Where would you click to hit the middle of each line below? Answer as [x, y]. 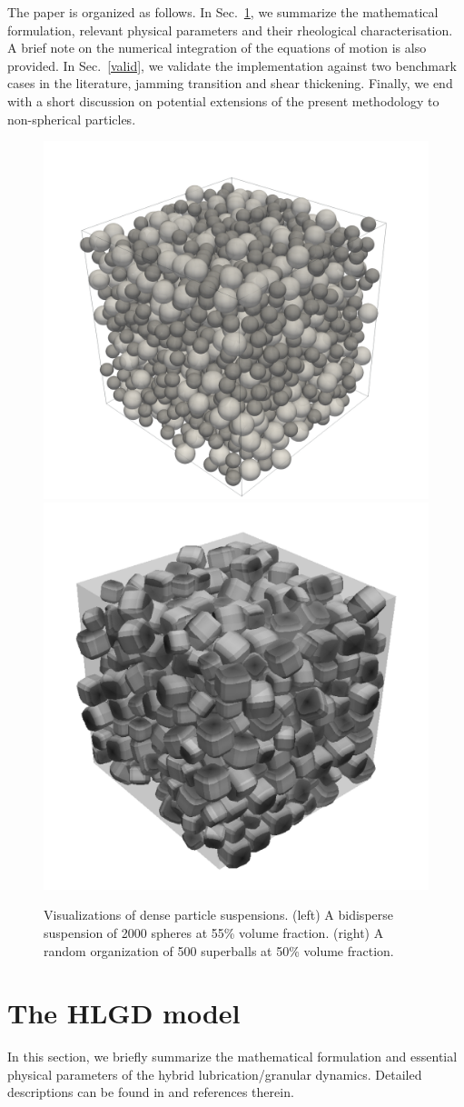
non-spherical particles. [72, 119]
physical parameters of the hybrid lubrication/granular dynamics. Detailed [215, 1074]
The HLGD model [124, 1013]
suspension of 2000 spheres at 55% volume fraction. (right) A [214, 932]
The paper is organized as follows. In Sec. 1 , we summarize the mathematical [223, 12]
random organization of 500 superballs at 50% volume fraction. [219, 950]
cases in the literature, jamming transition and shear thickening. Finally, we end [230, 83]
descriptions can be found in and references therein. [151, 1092]
